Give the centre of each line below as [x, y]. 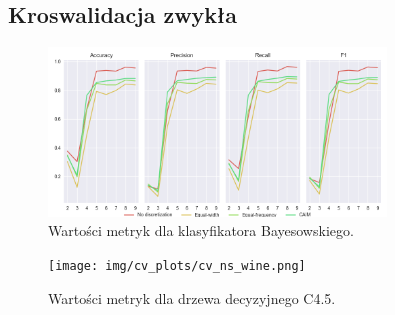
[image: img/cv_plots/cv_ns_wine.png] [177, 265]
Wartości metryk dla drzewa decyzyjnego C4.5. [192, 297]
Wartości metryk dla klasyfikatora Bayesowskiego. [201, 230]
